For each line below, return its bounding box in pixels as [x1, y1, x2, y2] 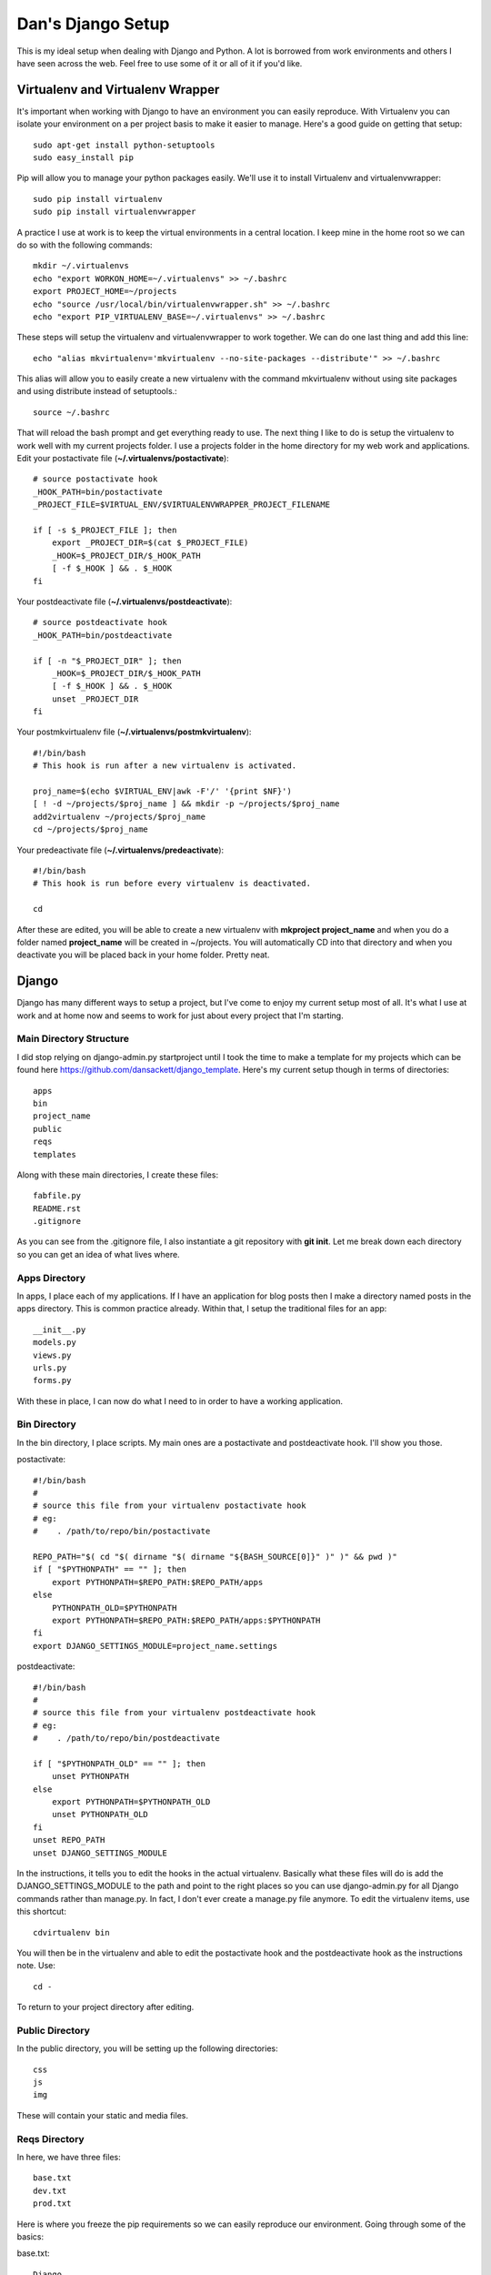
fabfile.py [33, 1190, 82, 1201]
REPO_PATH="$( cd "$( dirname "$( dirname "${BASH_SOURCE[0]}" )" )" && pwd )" [33, 1552, 397, 1562]
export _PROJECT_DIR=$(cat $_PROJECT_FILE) [51, 538, 249, 548]
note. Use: [16, 1960, 56, 1971]
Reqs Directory [16, 2132, 85, 2145]
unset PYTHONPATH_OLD [51, 1809, 149, 1820]
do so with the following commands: [16, 239, 154, 250]
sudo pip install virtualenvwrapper [33, 207, 196, 217]
